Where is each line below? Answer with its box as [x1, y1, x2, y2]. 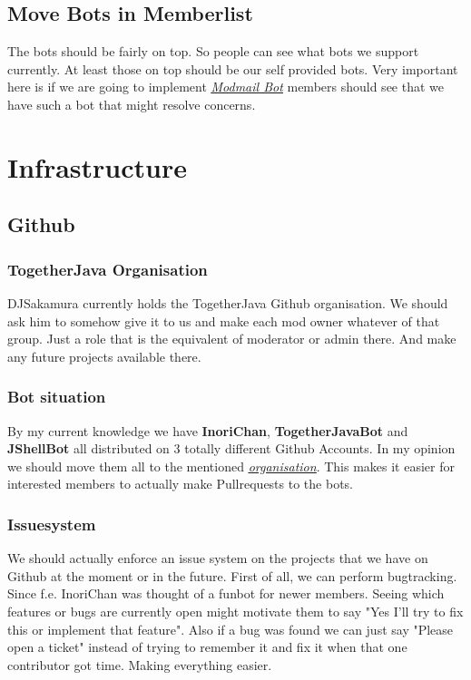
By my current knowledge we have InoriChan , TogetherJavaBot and [7, 421, 408, 440]
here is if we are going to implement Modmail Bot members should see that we [7, 77, 444, 96]
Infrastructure [7, 148, 187, 185]
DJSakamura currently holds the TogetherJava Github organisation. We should [7, 293, 448, 312]
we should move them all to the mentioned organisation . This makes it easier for [7, 456, 455, 475]
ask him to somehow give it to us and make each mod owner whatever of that [7, 311, 440, 330]
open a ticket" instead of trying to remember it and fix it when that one [7, 637, 407, 656]
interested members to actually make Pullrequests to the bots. [7, 474, 353, 493]
